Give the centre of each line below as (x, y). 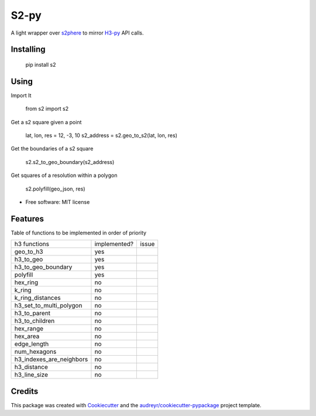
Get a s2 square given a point (46, 122)
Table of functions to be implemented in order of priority (78, 233)
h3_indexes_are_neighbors (51, 359)
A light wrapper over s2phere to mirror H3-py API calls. (77, 33)
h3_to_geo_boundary (43, 267)
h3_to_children (35, 321)
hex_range (29, 329)
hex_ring (26, 282)
